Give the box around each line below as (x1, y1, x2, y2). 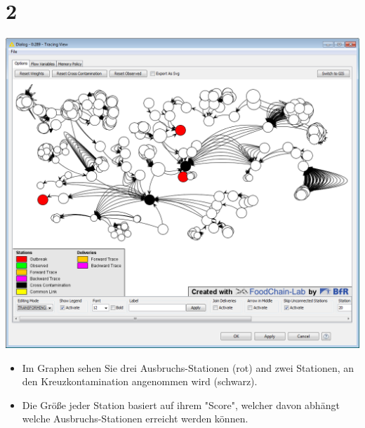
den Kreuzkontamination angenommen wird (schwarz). (22, 374, 258, 389)
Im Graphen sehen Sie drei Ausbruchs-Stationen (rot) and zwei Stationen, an (22, 360, 354, 375)
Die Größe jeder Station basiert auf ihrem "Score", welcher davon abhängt (22, 397, 340, 412)
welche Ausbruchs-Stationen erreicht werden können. (22, 411, 248, 426)
